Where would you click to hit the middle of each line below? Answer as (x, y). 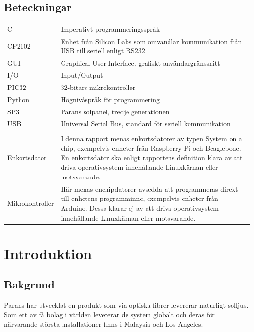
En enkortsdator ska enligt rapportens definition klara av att (152, 157)
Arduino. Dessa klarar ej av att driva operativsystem (140, 208)
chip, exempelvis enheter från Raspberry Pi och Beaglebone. (151, 148)
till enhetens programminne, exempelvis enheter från (139, 198)
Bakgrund (29, 284)
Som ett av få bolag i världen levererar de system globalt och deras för (109, 314)
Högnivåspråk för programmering (110, 99)
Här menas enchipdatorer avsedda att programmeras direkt (149, 188)
